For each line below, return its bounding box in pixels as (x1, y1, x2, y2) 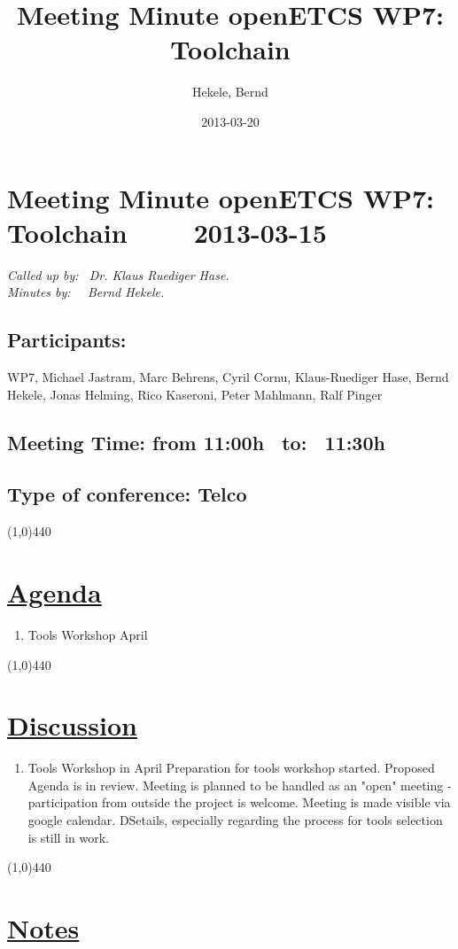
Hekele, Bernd (192, 82, 268, 101)
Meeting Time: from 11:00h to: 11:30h (7, 428, 385, 455)
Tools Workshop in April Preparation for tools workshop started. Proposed (27, 758, 435, 777)
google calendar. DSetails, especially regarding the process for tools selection (27, 811, 443, 828)
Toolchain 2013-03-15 (7, 214, 327, 250)
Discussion (7, 707, 137, 743)
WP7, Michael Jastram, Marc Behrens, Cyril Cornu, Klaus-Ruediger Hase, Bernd (7, 368, 449, 386)
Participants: (7, 326, 127, 354)
